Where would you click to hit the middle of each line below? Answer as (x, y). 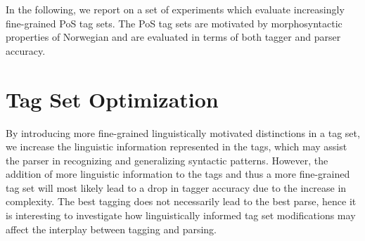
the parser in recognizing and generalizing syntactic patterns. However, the (167, 160)
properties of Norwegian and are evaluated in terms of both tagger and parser (173, 37)
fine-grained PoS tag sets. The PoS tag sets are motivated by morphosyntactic (174, 23)
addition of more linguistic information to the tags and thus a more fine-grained (178, 174)
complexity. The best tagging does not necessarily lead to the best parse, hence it (181, 201)
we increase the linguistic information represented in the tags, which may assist (177, 146)
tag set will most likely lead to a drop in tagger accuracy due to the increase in (176, 187)
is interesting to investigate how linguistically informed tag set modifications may (181, 215)
